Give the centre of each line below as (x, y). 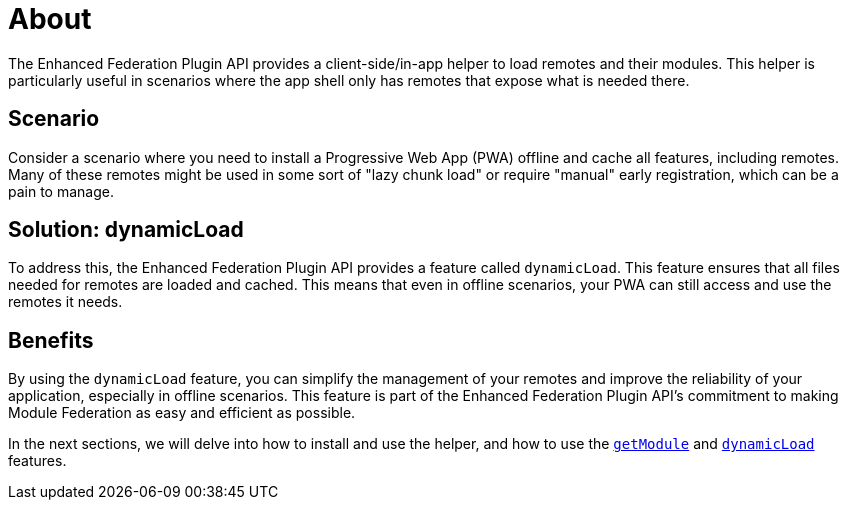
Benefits (51, 340)
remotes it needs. (65, 302)
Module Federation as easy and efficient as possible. (182, 413)
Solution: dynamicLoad (126, 230)
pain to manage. (61, 191)
